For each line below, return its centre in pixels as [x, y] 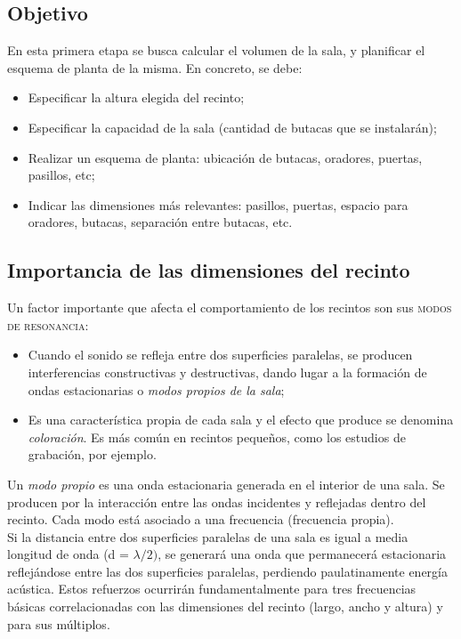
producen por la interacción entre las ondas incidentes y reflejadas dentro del [217, 501]
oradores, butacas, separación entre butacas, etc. [160, 222]
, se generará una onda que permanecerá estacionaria [302, 554]
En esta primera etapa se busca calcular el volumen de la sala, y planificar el [216, 50]
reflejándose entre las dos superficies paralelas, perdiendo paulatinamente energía [227, 571]
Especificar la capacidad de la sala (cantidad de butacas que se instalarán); [232, 127]
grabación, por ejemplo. [92, 454]
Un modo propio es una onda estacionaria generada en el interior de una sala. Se [226, 484]
